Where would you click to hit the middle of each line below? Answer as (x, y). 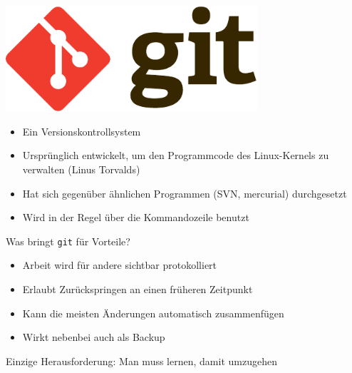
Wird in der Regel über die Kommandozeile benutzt (136, 217)
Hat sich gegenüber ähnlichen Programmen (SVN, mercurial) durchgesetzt (185, 193)
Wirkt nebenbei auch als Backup (94, 337)
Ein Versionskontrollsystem (82, 131)
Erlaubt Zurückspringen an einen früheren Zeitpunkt (138, 289)
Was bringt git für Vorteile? (68, 241)
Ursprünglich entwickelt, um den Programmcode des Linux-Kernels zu (176, 155)
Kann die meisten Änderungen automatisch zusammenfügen (153, 313)
